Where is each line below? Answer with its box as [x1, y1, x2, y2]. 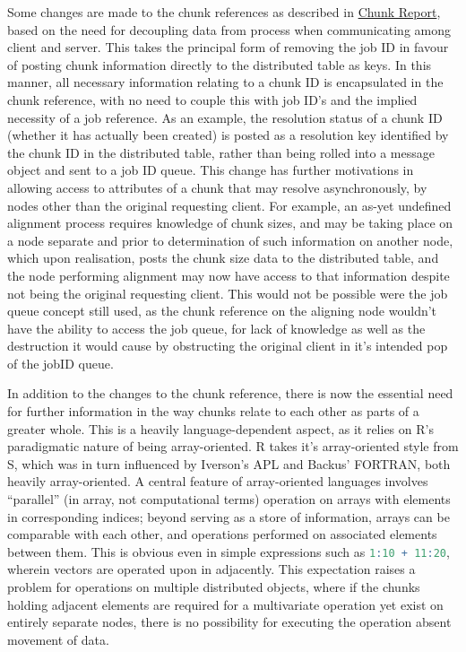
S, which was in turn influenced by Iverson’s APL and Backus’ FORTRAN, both [7, 454, 451, 473]
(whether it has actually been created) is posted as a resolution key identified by [7, 126, 449, 144]
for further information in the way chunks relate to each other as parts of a [7, 402, 419, 421]
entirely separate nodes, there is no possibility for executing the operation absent [7, 613, 452, 631]
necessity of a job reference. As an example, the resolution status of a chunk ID [7, 108, 443, 126]
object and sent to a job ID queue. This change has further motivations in [7, 161, 414, 179]
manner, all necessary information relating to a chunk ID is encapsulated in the [7, 73, 444, 91]
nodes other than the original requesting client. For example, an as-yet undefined [7, 196, 452, 214]
